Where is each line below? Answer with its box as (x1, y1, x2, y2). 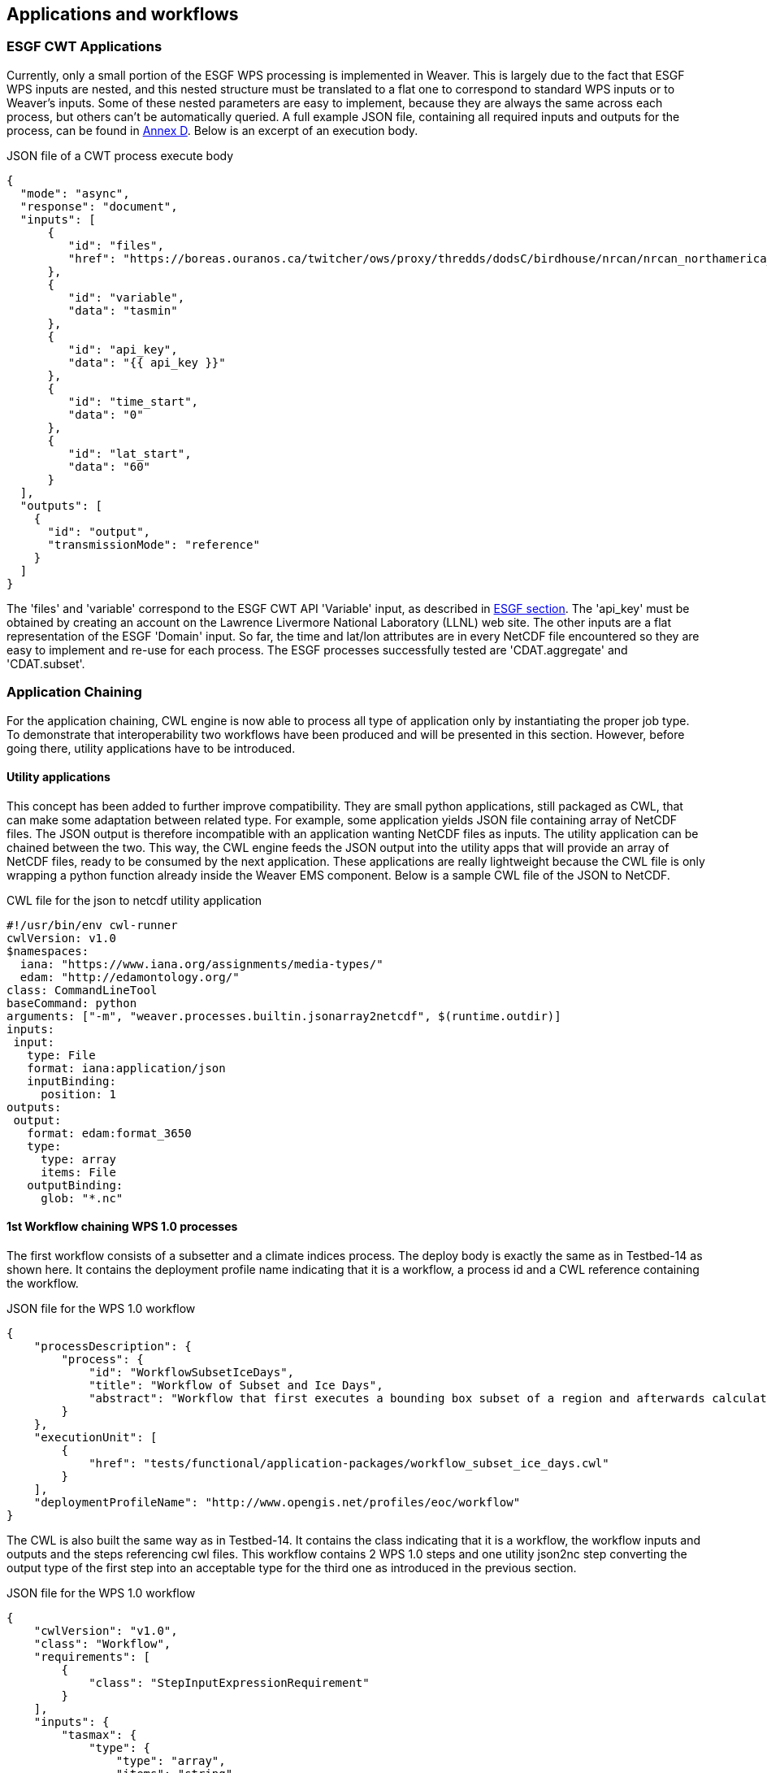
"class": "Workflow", (33, 1636, 171, 1650)
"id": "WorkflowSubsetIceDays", (89, 1365, 295, 1379)
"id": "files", (67, 238, 164, 252)
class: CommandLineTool (6, 983, 158, 997)
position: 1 (41, 1087, 116, 1101)
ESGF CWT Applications (6, 38, 162, 55)
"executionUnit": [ (33, 1430, 158, 1444)
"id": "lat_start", (67, 446, 192, 460)
